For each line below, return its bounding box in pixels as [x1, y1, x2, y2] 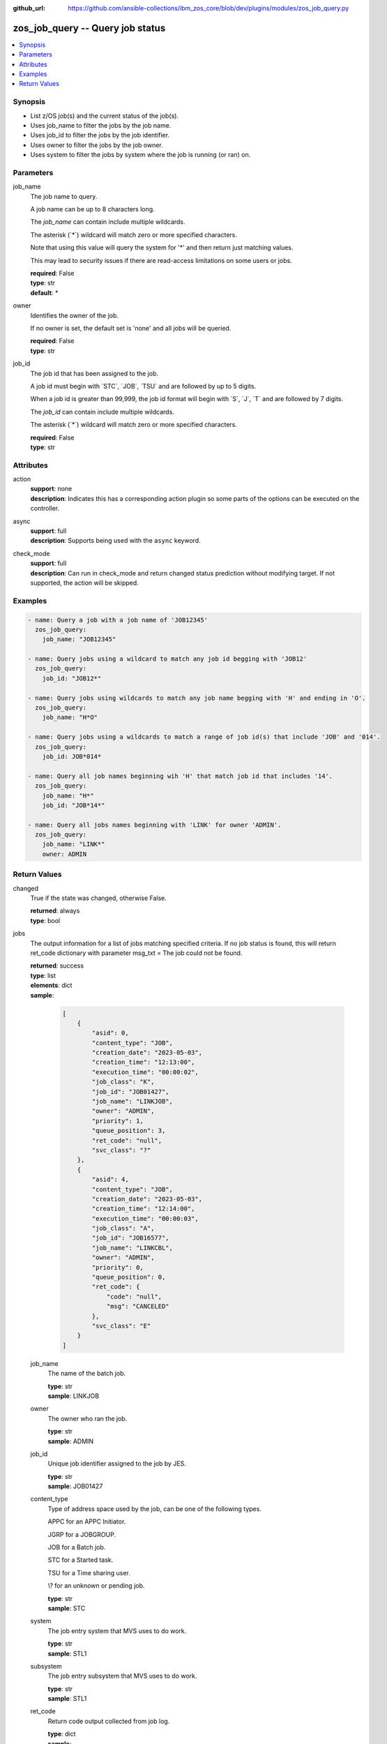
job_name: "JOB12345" [42, 636, 116, 643]
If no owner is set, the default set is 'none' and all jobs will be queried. [30, 324, 232, 332]
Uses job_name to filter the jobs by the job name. [30, 121, 172, 129]
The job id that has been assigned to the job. [30, 369, 159, 377]
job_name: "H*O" [42, 714, 98, 721]
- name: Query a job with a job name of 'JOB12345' [27, 616, 208, 624]
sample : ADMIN [47, 1437, 94, 1445]
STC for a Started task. [47, 1556, 114, 1564]
